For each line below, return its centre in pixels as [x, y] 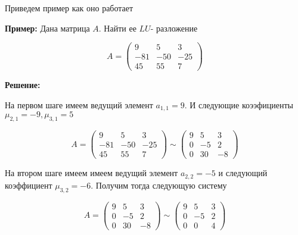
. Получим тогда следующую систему [159, 185]
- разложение [174, 28]
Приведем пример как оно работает [69, 8]
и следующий [243, 173]
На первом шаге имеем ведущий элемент [79, 104]
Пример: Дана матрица [47, 28]
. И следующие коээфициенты [239, 104]
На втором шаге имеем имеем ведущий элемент [91, 173]
